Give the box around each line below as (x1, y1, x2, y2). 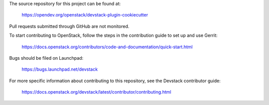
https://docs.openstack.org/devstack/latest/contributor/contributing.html (21, 89, 171, 95)
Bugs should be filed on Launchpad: (9, 55, 84, 61)
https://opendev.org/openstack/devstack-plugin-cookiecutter (21, 12, 148, 18)
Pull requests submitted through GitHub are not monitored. (9, 23, 130, 29)
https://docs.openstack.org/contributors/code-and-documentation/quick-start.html (21, 44, 193, 50)
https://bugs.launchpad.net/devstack (21, 66, 98, 72)
